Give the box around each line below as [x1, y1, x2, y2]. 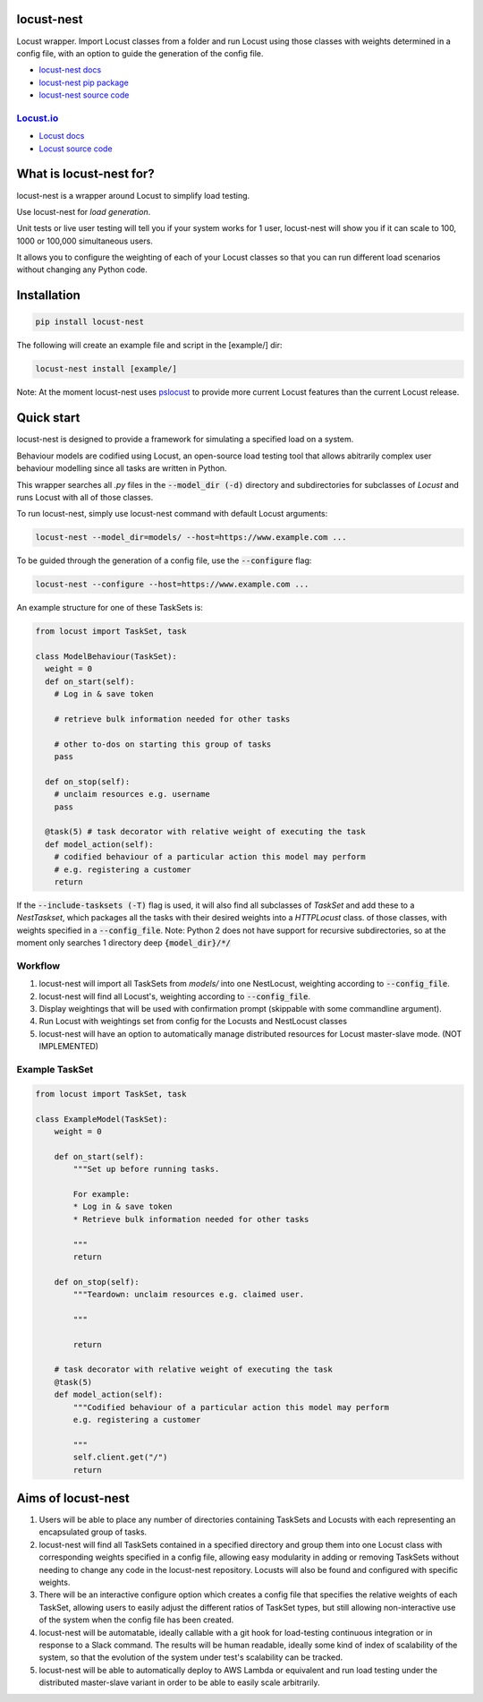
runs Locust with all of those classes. [16, 492, 154, 502]
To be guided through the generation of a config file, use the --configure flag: [16, 555, 312, 566]
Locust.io [16, 112, 59, 124]
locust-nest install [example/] [35, 363, 178, 374]
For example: [72, 1189, 131, 1199]
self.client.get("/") [72, 1452, 168, 1463]
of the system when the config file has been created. [38, 1614, 234, 1625]
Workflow [16, 959, 61, 971]
